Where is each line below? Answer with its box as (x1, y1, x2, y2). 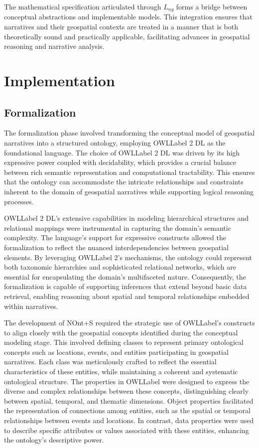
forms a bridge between (176, 1, 248, 11)
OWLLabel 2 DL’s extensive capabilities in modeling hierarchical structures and (4, 213, 249, 223)
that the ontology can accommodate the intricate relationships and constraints (4, 176, 244, 187)
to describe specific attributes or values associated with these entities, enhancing (4, 425, 249, 435)
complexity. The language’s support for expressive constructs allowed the (4, 232, 226, 243)
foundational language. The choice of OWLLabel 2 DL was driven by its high (4, 147, 240, 157)
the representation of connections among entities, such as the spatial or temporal (4, 405, 251, 416)
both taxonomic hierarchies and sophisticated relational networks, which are (4, 262, 237, 272)
